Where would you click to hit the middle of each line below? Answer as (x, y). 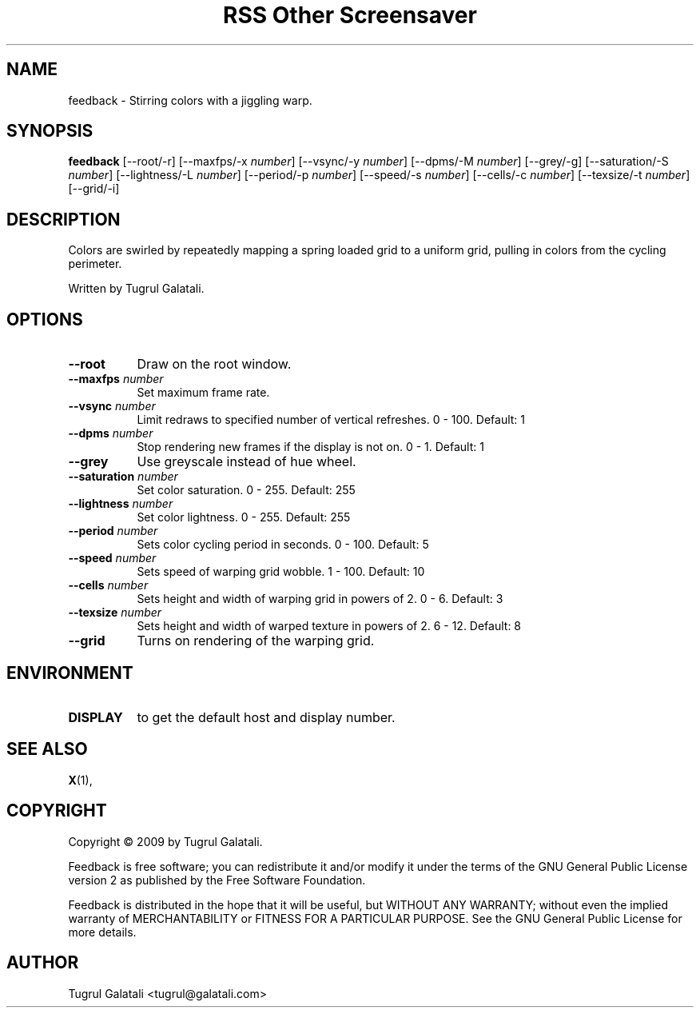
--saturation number (123, 477)
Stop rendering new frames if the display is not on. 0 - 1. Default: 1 (310, 447)
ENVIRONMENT (70, 673)
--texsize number (115, 613)
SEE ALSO (47, 749)
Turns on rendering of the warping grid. (256, 641)
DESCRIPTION (64, 219)
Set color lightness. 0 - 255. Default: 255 (244, 517)
